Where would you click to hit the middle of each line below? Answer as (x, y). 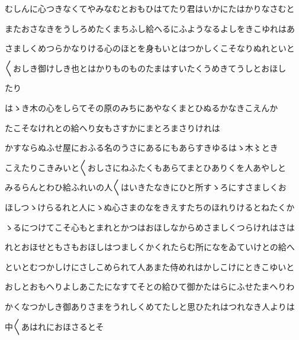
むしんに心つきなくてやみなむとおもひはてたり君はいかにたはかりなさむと (150, 8)
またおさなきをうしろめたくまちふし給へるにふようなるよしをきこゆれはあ (150, 28)
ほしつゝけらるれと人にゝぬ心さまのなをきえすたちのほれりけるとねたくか (150, 207)
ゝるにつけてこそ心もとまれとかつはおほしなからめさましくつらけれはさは (150, 227)
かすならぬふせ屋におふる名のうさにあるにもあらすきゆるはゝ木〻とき (142, 148)
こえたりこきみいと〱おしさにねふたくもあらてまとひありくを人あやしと (145, 167)
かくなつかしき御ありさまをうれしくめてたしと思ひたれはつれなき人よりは (150, 306)
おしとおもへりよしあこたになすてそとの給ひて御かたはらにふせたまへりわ (150, 286)
